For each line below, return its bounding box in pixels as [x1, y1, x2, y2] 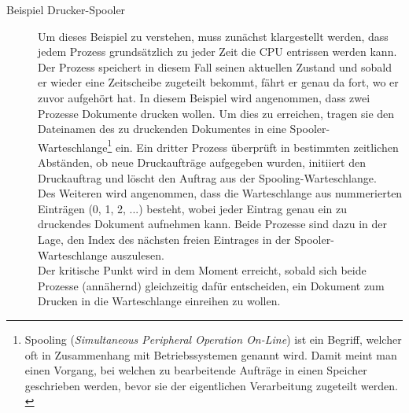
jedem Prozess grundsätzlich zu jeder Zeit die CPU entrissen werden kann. [38, 43, 397, 60]
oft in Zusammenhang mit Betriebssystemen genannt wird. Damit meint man [24, 346, 397, 363]
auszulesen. [111, 246, 164, 263]
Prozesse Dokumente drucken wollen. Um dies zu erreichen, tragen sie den [38, 105, 395, 121]
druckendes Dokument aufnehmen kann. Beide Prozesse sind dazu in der [38, 216, 387, 232]
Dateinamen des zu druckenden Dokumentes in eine [38, 120, 286, 137]
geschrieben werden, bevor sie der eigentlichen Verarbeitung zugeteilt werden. [24, 377, 398, 393]
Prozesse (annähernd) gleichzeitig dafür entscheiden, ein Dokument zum [38, 277, 385, 293]
